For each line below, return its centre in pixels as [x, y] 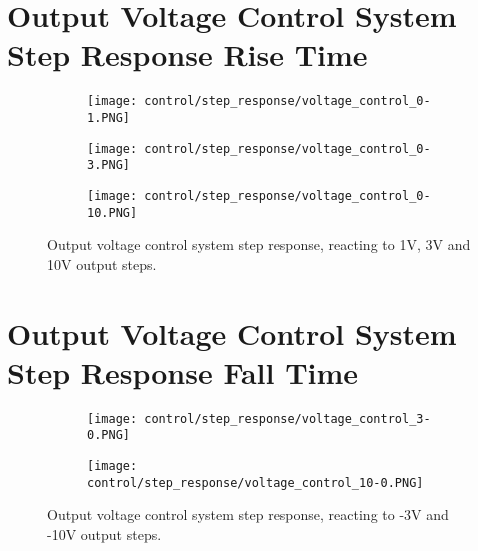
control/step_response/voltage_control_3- [287, 418]
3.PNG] [108, 165]
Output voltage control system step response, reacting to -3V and [248, 514]
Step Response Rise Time [187, 54]
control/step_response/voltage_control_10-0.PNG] [255, 482]
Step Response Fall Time [183, 371]
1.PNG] [108, 117]
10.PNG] [112, 212]
